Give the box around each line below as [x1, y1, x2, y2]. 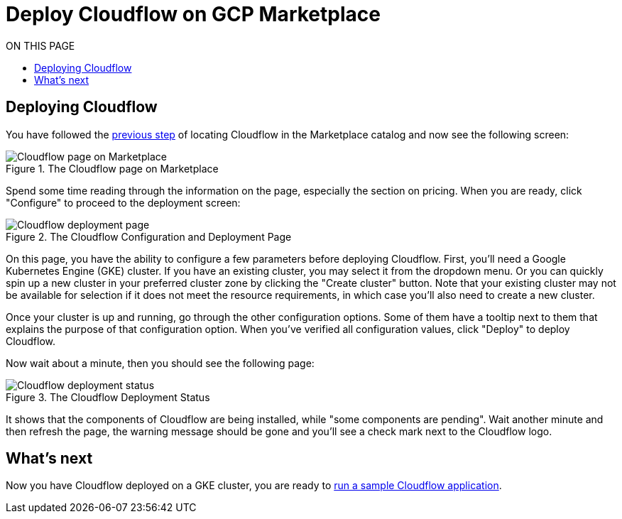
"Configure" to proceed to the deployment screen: [6, 196, 241, 209]
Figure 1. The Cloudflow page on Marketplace [6, 162, 219, 175]
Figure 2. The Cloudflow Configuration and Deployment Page [6, 230, 292, 243]
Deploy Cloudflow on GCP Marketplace [6, 2, 381, 26]
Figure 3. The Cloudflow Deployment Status [6, 390, 210, 403]
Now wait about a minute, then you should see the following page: [6, 356, 315, 369]
